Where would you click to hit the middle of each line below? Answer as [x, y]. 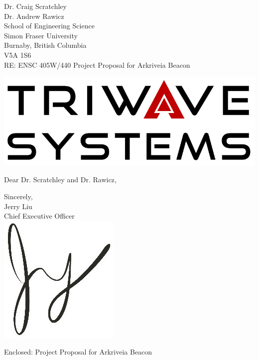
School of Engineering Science [49, 26]
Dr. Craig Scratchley [35, 6]
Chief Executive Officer [39, 216]
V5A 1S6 [18, 55]
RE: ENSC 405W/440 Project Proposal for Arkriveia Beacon [97, 64]
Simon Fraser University [41, 35]
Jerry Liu [18, 206]
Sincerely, [18, 196]
